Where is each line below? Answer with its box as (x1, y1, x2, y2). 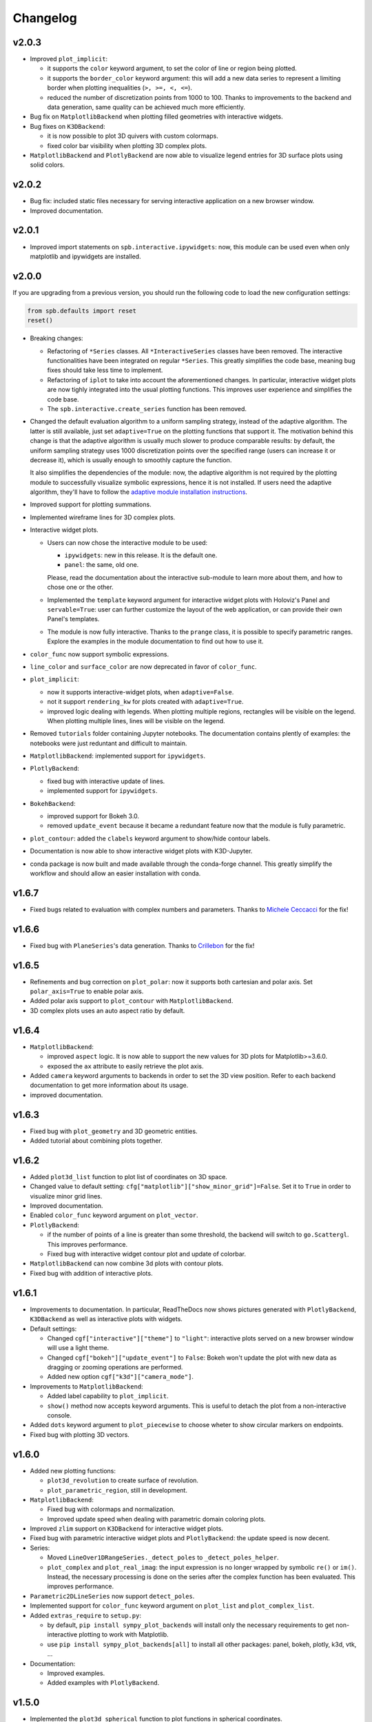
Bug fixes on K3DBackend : (30, 122, 106, 130)
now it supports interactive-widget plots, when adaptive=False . (47, 687, 234, 696)
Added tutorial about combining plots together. (30, 1137, 163, 1145)
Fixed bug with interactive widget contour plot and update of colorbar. (47, 1250, 246, 1258)
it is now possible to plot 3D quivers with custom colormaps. (47, 132, 218, 141)
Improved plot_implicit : (30, 55, 108, 63)
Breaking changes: (30, 334, 83, 342)
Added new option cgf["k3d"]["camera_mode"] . (47, 1373, 194, 1381)
